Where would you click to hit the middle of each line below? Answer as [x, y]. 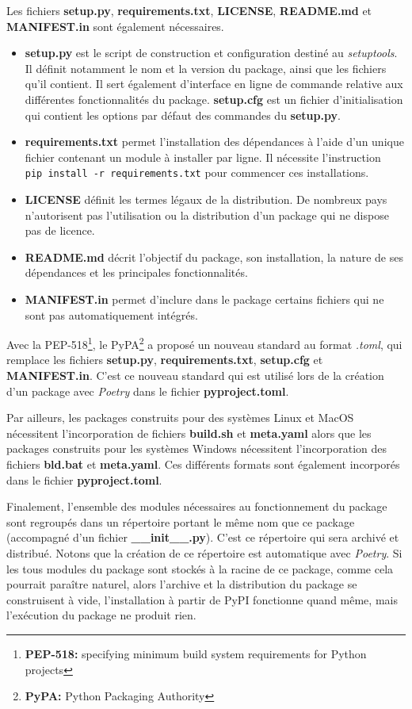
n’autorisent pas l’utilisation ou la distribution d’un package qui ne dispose [207, 215]
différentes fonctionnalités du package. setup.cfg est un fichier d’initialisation [214, 99]
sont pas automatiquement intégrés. [111, 314]
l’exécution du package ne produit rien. [101, 615]
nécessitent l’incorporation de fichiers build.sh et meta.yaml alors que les [189, 433]
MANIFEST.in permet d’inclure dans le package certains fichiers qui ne [204, 299]
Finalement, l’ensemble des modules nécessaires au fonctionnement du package [197, 506]
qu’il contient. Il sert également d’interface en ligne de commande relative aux [214, 84]
